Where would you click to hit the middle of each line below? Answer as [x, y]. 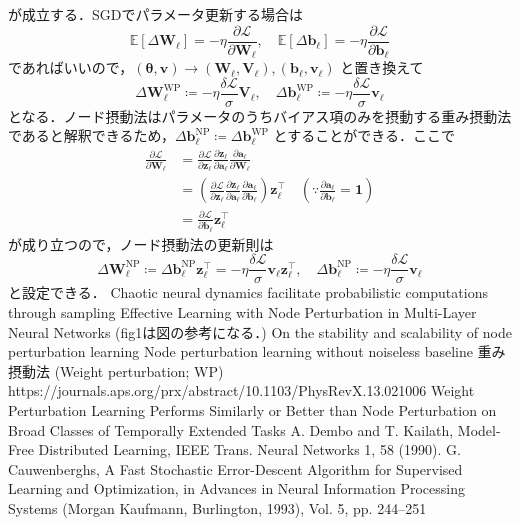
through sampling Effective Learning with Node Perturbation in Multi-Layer [242, 311]
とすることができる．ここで [364, 135]
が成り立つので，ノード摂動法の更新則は [141, 243]
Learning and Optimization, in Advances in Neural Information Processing [236, 488]
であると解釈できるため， [91, 135]
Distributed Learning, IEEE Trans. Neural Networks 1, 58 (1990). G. [249, 449]
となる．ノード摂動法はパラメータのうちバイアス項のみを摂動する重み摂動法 [260, 115]
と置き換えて [382, 67]
